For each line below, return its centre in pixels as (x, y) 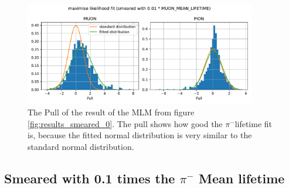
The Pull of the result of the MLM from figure (111, 112)
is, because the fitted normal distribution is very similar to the (140, 135)
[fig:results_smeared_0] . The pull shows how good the (125, 123)
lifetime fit (254, 123)
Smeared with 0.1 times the (90, 178)
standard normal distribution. (81, 146)
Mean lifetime (242, 178)
